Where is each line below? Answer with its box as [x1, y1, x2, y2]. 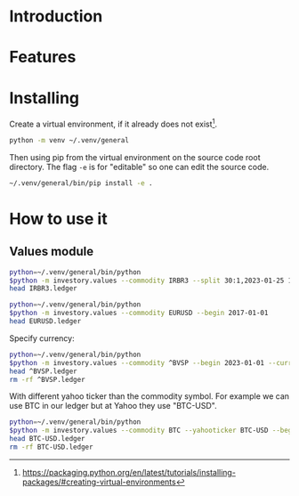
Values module [9, 244, 94, 259]
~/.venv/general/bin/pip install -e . [9, 178, 153, 188]
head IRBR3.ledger [9, 284, 77, 293]
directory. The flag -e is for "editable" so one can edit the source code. [9, 161, 270, 172]
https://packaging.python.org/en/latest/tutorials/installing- [21, 467, 236, 477]
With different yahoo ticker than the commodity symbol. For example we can [9, 391, 290, 402]
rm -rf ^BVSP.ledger [9, 375, 86, 384]
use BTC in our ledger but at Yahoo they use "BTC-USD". [9, 401, 218, 411]
